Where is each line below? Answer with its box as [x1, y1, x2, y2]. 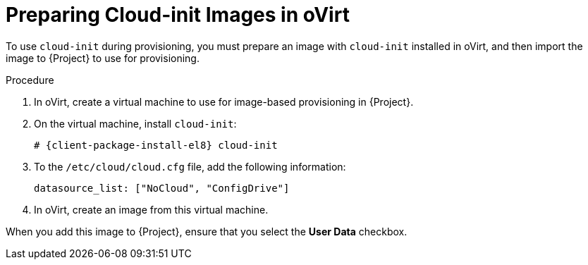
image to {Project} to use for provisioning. [6, 51, 200, 64]
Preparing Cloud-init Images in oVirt [6, 3, 350, 27]
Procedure [6, 73, 54, 86]
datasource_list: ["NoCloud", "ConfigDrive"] [34, 182, 290, 194]
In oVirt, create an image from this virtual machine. [34, 203, 269, 216]
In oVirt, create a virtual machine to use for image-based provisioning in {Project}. [34, 95, 414, 108]
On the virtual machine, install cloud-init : [34, 117, 237, 130]
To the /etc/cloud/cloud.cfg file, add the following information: [34, 160, 346, 173]
